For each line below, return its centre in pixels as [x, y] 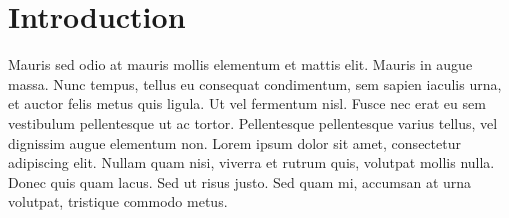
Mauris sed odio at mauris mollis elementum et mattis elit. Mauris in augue [240, 64]
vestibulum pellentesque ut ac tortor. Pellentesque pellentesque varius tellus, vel [253, 122]
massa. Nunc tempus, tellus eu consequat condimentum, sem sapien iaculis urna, [255, 83]
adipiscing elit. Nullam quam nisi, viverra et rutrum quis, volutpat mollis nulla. [251, 162]
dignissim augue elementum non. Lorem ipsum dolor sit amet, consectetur [234, 142]
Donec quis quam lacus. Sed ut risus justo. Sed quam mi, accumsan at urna [240, 181]
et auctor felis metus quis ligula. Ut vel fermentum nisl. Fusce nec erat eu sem [247, 103]
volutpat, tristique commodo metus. [118, 201]
